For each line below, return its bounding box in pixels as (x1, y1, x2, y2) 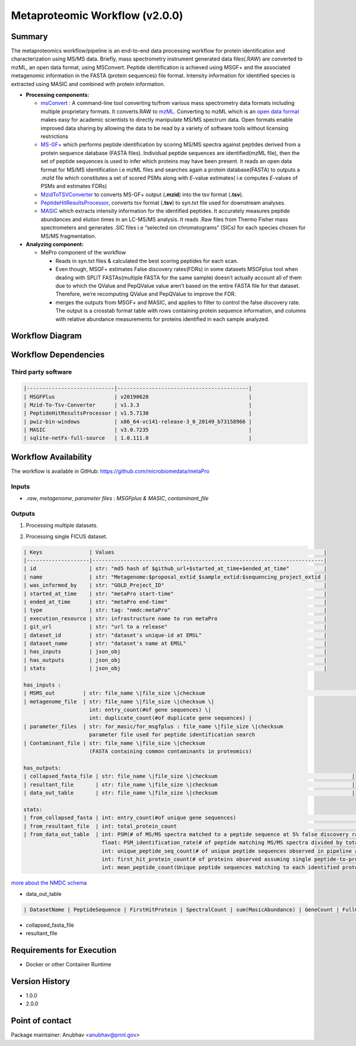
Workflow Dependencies (11, 350, 105, 360)
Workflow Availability (11, 452, 92, 462)
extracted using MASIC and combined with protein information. (11, 80, 166, 87)
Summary (11, 31, 48, 42)
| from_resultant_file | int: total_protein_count (23, 822, 177, 829)
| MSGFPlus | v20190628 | (23, 393, 252, 400)
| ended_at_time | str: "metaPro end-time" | (23, 598, 328, 605)
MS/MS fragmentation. (40, 232, 97, 240)
